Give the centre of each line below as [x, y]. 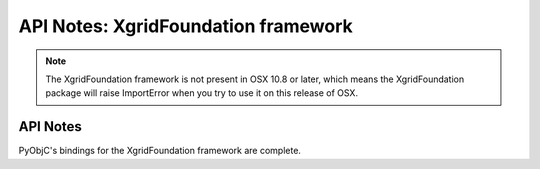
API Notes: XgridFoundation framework [186, 26]
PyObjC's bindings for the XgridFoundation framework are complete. [160, 151]
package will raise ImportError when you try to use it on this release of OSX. [202, 93]
